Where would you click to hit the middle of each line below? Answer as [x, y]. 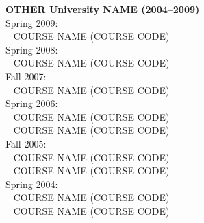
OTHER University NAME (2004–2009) [103, 9]
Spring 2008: [32, 49]
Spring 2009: [32, 22]
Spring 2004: [32, 184]
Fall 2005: [26, 143]
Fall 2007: [26, 76]
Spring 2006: [32, 103]
